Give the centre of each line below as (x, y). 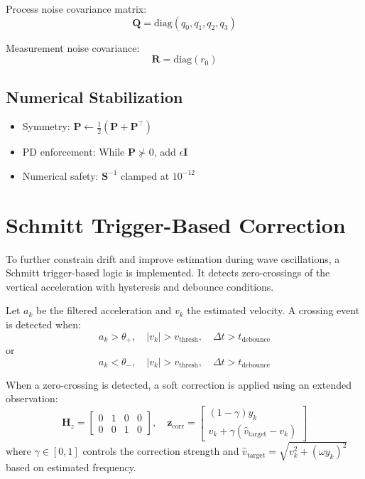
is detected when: (43, 324)
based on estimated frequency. (71, 467)
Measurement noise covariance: (73, 47)
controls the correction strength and (161, 451)
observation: (32, 398)
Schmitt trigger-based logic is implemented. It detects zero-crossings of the (168, 273)
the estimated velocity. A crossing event (273, 310)
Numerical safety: (60, 175)
